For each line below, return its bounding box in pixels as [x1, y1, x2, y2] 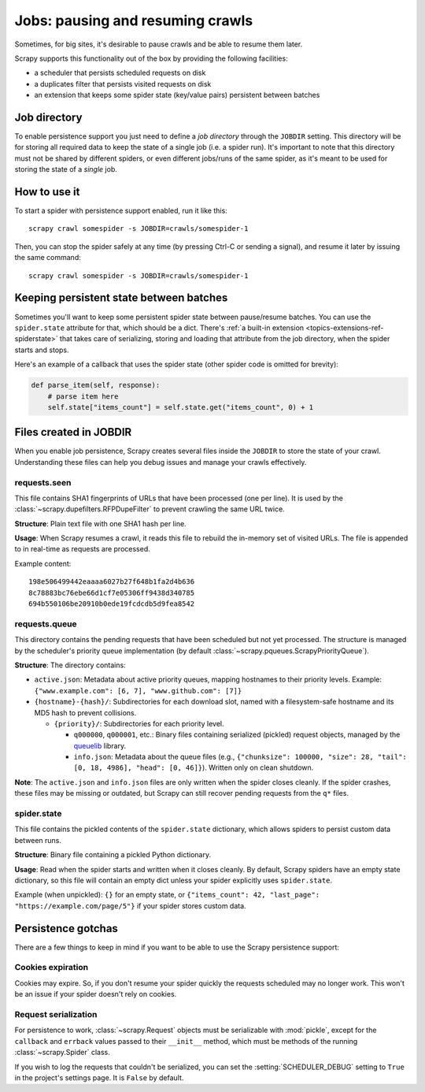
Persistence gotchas [14, 922, 118, 935]
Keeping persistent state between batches [14, 292, 228, 305]
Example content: [14, 559, 72, 568]
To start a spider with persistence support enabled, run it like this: [14, 206, 227, 216]
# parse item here [47, 392, 119, 401]
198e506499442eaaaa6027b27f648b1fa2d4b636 [28, 578, 195, 586]
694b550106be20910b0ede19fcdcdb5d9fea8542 [28, 600, 195, 608]
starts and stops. [14, 345, 70, 355]
